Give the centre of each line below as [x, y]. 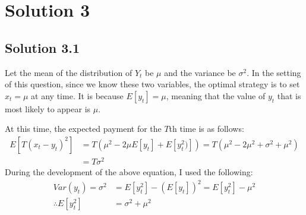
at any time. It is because [77, 95]
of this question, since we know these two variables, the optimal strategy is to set [152, 84]
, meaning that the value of [216, 95]
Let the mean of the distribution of [69, 72]
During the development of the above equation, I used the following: [129, 172]
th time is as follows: [206, 129]
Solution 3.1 [42, 47]
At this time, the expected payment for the [83, 129]
